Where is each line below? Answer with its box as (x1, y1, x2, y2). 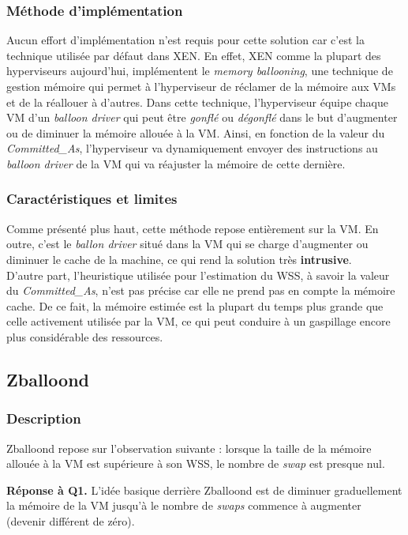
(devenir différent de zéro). (6, 512, 135, 529)
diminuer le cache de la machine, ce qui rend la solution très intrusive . (6, 251, 352, 267)
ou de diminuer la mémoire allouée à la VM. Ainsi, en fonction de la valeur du (6, 124, 385, 141)
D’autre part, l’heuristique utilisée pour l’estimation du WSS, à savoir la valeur (6, 266, 390, 283)
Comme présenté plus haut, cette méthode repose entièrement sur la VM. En (6, 220, 379, 236)
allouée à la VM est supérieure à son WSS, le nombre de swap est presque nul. (6, 455, 385, 472)
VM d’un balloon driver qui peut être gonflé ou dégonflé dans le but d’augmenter (6, 109, 398, 126)
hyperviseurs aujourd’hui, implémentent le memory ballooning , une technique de (6, 62, 393, 79)
